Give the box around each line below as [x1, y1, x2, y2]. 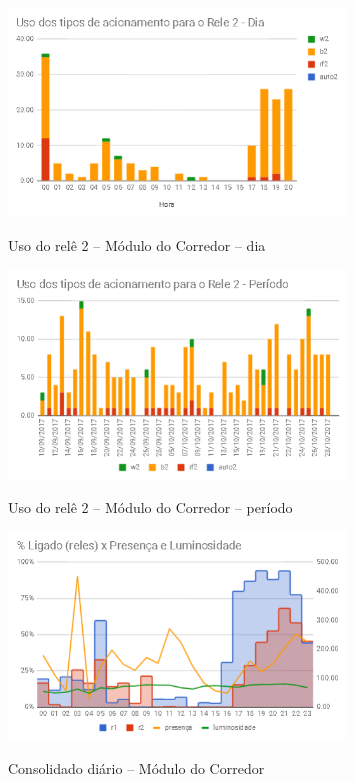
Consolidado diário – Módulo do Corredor [8, 757, 265, 778]
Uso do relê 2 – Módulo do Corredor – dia [8, 234, 266, 255]
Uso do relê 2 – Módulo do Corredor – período [8, 496, 293, 517]
